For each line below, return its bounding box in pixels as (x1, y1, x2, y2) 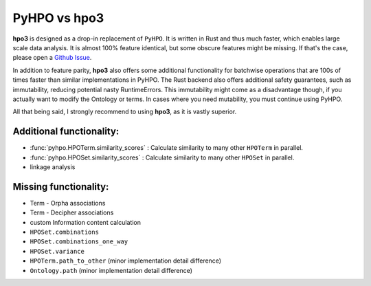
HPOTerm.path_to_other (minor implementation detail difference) (30, 256, 222, 265)
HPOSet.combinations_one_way (30, 238, 128, 245)
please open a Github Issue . (12, 54, 92, 62)
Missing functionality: (12, 181, 109, 192)
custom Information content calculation (30, 218, 141, 226)
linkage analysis (30, 162, 76, 171)
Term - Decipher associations (30, 208, 114, 217)
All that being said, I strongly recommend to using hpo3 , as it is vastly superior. (12, 107, 237, 116)
